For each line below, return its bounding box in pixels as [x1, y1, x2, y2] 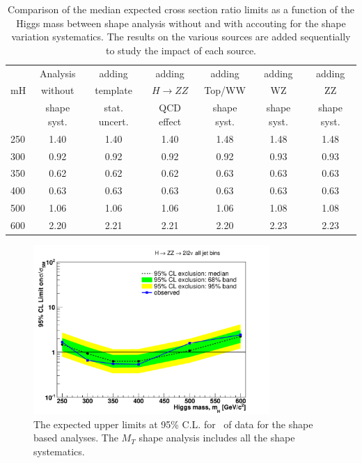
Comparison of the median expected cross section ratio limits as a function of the [8, 2, 354, 16]
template [95, 83, 132, 97]
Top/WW [204, 83, 246, 97]
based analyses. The [33, 430, 118, 445]
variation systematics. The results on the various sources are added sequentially [11, 29, 351, 44]
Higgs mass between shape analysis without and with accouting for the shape [16, 15, 346, 30]
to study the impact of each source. [105, 42, 256, 57]
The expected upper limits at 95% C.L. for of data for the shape [33, 416, 313, 431]
